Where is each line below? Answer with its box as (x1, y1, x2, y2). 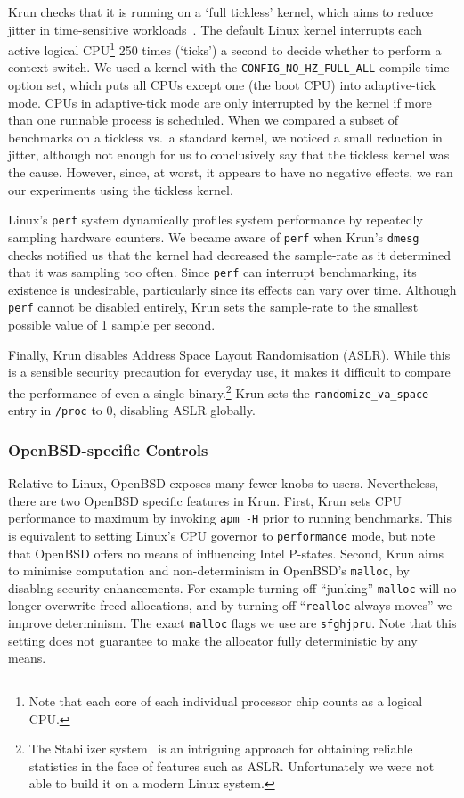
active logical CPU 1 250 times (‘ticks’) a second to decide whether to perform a (8, 38, 442, 59)
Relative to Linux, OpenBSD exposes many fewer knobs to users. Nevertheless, (8, 474, 439, 493)
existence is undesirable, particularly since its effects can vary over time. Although (8, 280, 457, 298)
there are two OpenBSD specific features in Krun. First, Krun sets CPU (8, 491, 403, 509)
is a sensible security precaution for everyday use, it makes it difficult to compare (8, 362, 451, 381)
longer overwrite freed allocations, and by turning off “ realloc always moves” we (8, 596, 452, 615)
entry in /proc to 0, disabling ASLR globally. (8, 401, 256, 419)
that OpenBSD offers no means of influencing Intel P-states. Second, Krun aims (8, 543, 444, 562)
